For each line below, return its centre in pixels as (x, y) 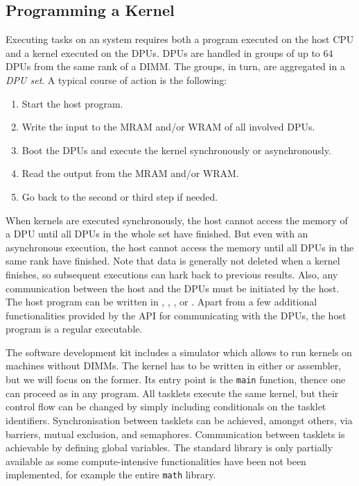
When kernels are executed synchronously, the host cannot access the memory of (177, 220)
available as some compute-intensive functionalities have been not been (156, 461)
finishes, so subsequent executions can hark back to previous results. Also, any (172, 274)
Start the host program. (72, 103)
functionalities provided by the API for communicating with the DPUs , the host (176, 315)
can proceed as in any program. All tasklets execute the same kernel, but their (172, 393)
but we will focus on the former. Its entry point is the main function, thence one (176, 379)
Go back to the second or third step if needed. (120, 196)
